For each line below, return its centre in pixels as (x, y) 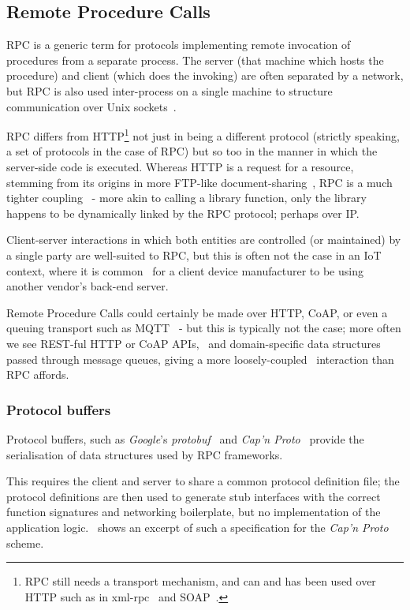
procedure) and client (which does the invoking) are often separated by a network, (205, 75)
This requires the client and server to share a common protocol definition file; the (203, 481)
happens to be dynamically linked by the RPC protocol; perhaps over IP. (183, 213)
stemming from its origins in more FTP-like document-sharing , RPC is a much (199, 182)
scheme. (25, 543)
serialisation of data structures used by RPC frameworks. (145, 454)
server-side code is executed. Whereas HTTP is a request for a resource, (180, 167)
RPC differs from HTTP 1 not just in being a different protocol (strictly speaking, (203, 135)
